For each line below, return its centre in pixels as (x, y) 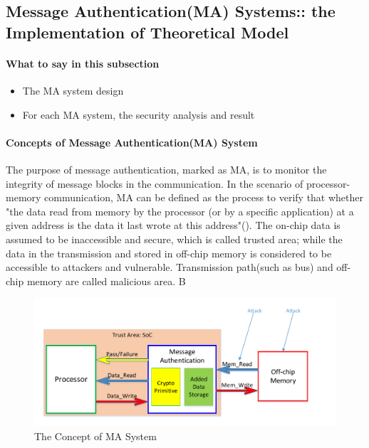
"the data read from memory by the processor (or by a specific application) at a (180, 211)
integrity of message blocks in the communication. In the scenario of (155, 183)
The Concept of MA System (95, 436)
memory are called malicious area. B (106, 281)
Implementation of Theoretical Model (147, 32)
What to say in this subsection (83, 63)
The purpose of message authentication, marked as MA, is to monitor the (166, 169)
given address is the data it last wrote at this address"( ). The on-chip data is (173, 225)
